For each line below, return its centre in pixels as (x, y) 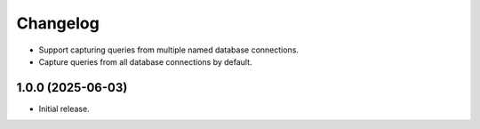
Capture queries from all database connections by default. (145, 61)
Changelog (58, 23)
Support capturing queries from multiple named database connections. (169, 50)
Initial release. (64, 109)
